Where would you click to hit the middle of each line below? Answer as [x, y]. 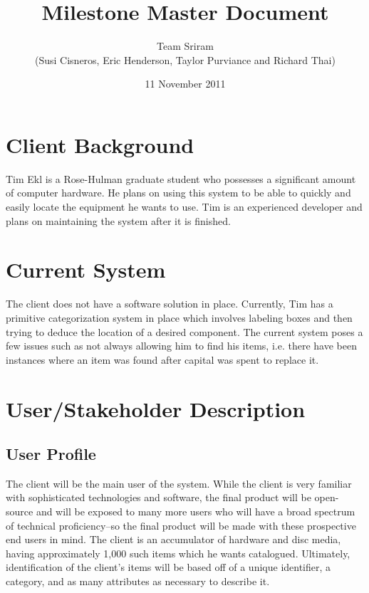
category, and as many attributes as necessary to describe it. [138, 581]
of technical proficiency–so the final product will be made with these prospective [181, 525]
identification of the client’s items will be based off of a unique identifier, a [168, 567]
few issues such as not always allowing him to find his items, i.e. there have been [181, 346]
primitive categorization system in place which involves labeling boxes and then [179, 317]
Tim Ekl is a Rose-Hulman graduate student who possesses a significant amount [181, 178]
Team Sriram [185, 46]
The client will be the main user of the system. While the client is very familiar [179, 483]
